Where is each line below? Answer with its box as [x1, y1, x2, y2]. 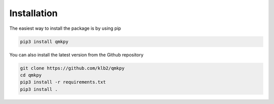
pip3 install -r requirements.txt [20, 79, 106, 85]
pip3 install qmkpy [20, 38, 68, 44]
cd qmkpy [20, 72, 42, 78]
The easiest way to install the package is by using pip [9, 25, 121, 31]
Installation [9, 8, 58, 19]
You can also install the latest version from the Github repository [9, 51, 144, 58]
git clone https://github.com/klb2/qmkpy [20, 65, 125, 71]
